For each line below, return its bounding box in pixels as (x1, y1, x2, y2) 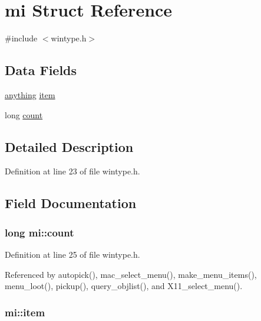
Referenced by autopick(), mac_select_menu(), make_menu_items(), (5, 268, 257, 280)
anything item (5, 88, 55, 100)
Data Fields (5, 61, 77, 79)
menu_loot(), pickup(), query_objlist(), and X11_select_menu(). (5, 280, 243, 292)
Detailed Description (5, 137, 134, 155)
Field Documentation (5, 194, 137, 212)
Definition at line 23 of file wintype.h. (5, 165, 140, 177)
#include (5, 32, 38, 44)
